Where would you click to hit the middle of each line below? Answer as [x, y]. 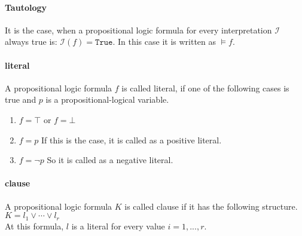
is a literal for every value [118, 226]
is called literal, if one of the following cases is [205, 88]
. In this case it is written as [164, 42]
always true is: [31, 42]
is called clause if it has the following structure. [211, 206]
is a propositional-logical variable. [107, 99]
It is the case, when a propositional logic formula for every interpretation [138, 30]
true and [21, 99]
